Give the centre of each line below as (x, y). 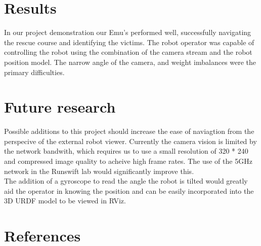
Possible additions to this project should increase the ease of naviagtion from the (129, 131)
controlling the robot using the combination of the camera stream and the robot (128, 52)
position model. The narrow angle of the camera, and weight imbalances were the (130, 62)
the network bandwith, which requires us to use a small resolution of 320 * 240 (126, 151)
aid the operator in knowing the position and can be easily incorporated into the (129, 190)
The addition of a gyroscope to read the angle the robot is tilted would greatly (126, 181)
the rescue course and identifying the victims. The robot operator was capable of (129, 42)
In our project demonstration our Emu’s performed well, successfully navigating (128, 32)
